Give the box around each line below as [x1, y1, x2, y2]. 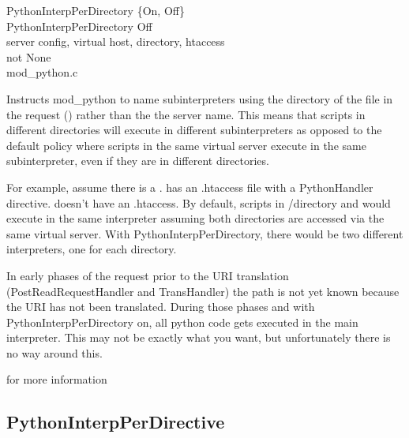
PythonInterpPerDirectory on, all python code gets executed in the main [6, 313, 358, 330]
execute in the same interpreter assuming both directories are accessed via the [6, 210, 385, 226]
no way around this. [6, 344, 103, 361]
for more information [6, 371, 107, 387]
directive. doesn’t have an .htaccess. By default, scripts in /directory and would [6, 194, 391, 211]
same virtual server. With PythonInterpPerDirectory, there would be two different [6, 225, 403, 241]
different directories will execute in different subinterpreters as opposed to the [6, 122, 382, 138]
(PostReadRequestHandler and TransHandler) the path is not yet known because [6, 283, 400, 299]
